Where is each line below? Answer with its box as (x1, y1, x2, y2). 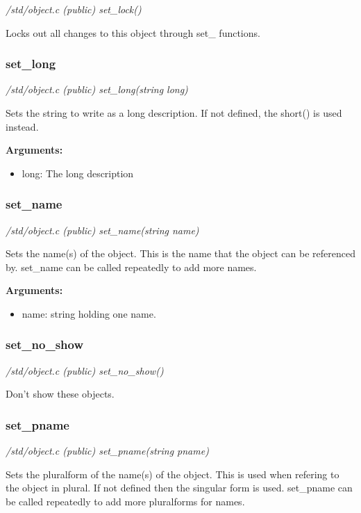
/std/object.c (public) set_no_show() (6, 363, 164, 377)
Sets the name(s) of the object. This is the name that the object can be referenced (6, 246, 355, 261)
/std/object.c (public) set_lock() (6, 2, 142, 16)
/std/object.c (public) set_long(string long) (6, 82, 188, 97)
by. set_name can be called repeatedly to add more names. (6, 259, 257, 274)
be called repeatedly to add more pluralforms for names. (6, 494, 245, 508)
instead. (6, 119, 39, 133)
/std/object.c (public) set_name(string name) (6, 222, 199, 237)
